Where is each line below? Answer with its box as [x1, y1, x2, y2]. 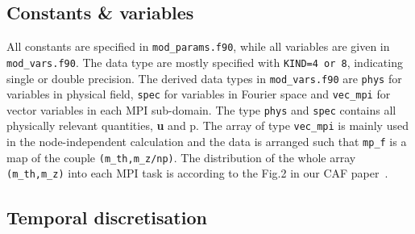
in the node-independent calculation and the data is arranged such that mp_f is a [6, 133, 407, 150]
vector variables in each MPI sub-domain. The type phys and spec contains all [6, 101, 396, 118]
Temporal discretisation [6, 204, 207, 229]
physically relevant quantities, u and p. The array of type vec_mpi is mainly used [6, 117, 409, 134]
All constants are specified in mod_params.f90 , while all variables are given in [6, 38, 390, 55]
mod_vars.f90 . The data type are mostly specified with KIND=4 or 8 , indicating [6, 53, 403, 70]
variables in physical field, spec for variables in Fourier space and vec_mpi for [6, 86, 391, 102]
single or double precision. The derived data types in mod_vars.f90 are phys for [6, 69, 402, 86]
